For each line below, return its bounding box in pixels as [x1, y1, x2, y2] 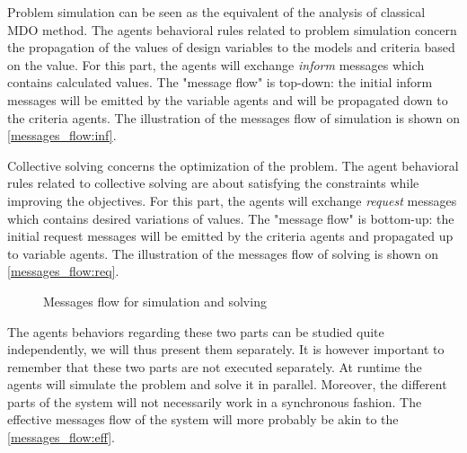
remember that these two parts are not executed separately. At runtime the [7, 357, 422, 376]
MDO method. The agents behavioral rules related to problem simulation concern [7, 20, 457, 39]
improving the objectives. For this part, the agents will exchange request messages [7, 191, 457, 209]
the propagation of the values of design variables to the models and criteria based [7, 38, 455, 57]
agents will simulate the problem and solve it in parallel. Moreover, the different [7, 375, 447, 394]
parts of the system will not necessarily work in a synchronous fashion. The [7, 392, 422, 411]
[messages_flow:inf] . [7, 126, 117, 145]
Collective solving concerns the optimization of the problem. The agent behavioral [7, 155, 459, 174]
